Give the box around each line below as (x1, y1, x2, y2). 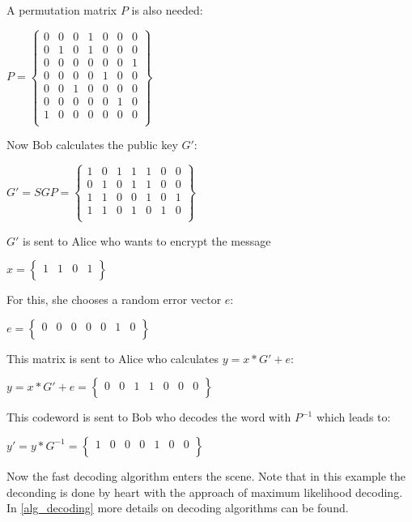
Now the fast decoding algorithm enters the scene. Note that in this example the (6, 467, 406, 484)
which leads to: (316, 409, 391, 426)
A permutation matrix (6, 2, 117, 18)
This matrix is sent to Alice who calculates (6, 349, 219, 366)
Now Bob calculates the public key (6, 136, 178, 153)
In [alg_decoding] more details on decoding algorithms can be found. (6, 499, 349, 516)
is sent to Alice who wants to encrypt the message (23, 232, 271, 249)
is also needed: (131, 2, 203, 18)
